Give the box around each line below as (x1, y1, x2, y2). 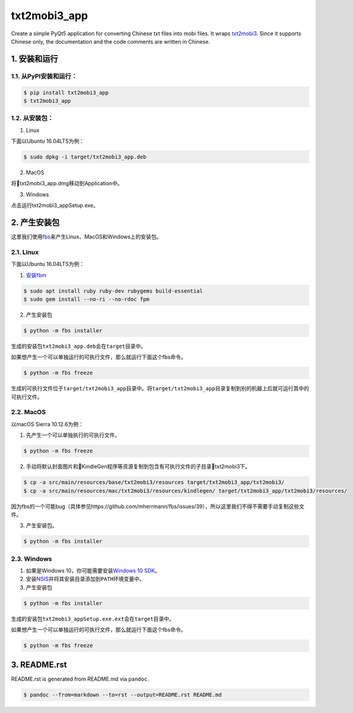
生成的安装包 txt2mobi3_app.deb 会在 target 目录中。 (11, 342, 146, 350)
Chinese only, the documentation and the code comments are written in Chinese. (11, 38, 210, 45)
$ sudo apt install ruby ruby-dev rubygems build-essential (23, 287, 203, 294)
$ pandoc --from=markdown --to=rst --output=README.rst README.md (23, 691, 222, 698)
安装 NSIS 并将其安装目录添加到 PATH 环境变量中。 (26, 576, 145, 583)
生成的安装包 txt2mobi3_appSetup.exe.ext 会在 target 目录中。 (11, 615, 175, 622)
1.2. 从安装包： (11, 114, 54, 123)
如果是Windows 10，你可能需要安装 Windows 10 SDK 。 (26, 567, 160, 574)
